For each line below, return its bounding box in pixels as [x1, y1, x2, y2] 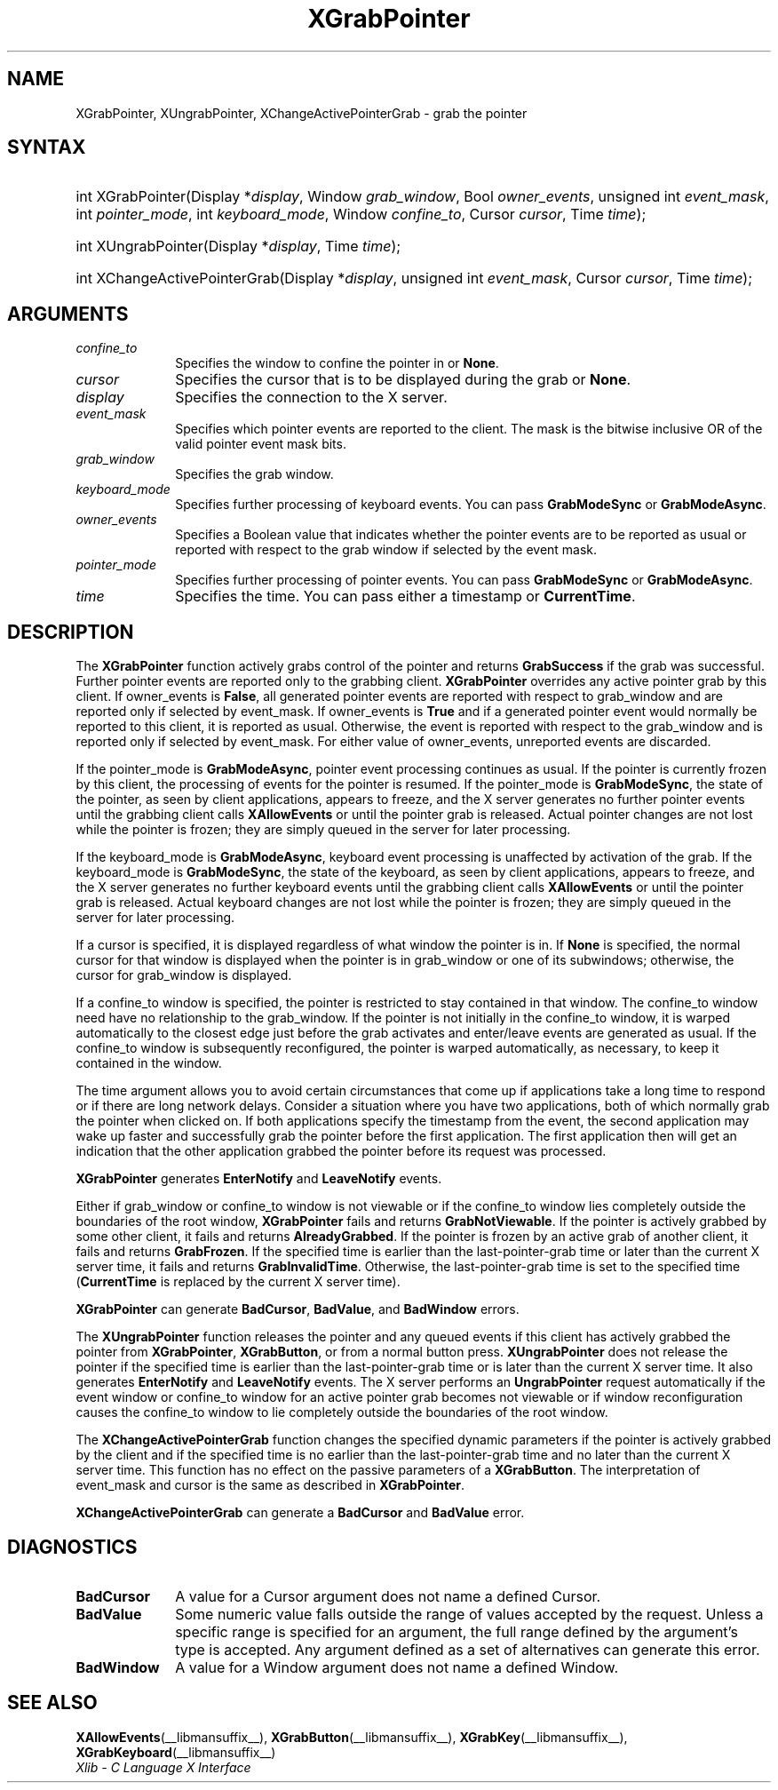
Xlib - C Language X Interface [75, 1759, 251, 1775]
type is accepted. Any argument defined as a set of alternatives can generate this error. [175, 1640, 760, 1659]
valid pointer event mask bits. [175, 436, 346, 452]
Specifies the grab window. [175, 466, 334, 482]
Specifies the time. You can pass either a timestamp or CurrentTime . [175, 587, 636, 606]
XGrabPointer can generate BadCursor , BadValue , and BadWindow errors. [75, 1301, 520, 1317]
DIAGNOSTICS [7, 1535, 138, 1558]
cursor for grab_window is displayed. [75, 967, 292, 983]
